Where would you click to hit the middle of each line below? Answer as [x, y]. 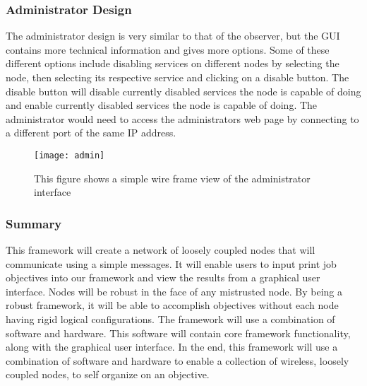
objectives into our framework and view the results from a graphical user [163, 277]
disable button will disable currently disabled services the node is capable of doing [183, 91]
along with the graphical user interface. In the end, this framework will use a [172, 347]
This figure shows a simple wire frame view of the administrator [172, 178]
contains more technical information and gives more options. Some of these [168, 49]
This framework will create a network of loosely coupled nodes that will [161, 250]
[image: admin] [70, 155]
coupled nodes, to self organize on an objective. [108, 374]
